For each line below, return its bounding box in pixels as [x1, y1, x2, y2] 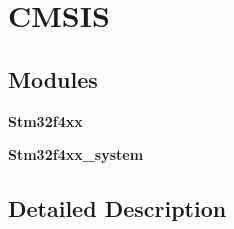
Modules [8, 63, 98, 94]
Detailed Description [8, 193, 227, 224]
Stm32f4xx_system [8, 144, 144, 165]
